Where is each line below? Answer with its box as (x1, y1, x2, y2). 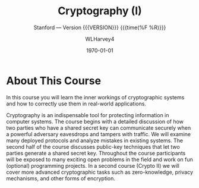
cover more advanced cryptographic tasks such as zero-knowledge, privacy (6, 168, 194, 176)
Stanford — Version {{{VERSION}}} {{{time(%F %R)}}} (33, 24, 166, 31)
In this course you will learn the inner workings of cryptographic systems (6, 93, 185, 101)
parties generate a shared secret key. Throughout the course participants (6, 149, 186, 156)
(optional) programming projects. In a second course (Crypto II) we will (6, 162, 180, 169)
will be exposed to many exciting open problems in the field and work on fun (6, 156, 193, 163)
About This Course (6, 74, 102, 87)
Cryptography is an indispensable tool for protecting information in (6, 111, 169, 118)
